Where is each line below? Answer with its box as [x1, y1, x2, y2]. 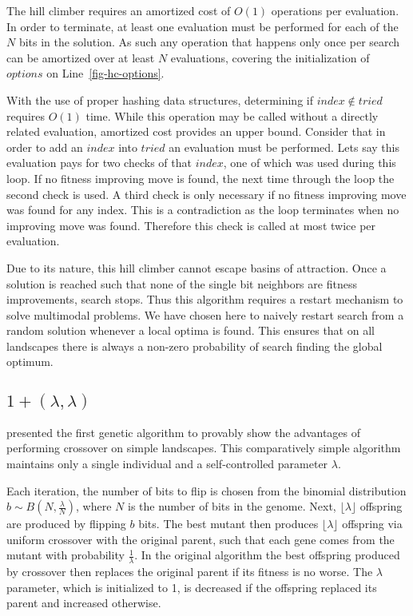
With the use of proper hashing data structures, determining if [6, 91, 313, 108]
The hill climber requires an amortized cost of [6, 2, 231, 18]
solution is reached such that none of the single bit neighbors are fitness [6, 275, 357, 292]
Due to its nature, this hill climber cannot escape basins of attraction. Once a [6, 259, 387, 276]
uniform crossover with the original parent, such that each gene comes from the [6, 531, 395, 547]
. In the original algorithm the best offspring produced [134, 546, 400, 563]
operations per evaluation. [271, 2, 399, 18]
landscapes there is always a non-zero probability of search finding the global [6, 337, 383, 354]
